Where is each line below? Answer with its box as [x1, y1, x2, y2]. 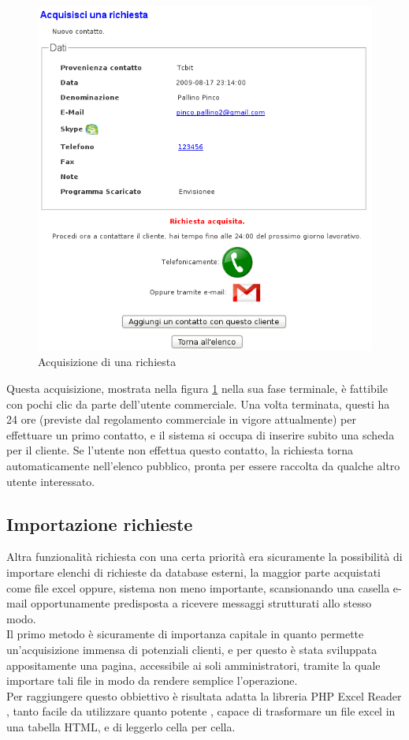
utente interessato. [6, 473, 95, 489]
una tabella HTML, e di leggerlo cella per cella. [6, 718, 236, 734]
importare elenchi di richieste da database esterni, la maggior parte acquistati [6, 563, 381, 580]
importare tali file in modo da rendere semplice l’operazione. [6, 672, 298, 689]
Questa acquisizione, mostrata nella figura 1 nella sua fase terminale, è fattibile [6, 380, 388, 396]
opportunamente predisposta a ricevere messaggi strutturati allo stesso [31, 595, 372, 611]
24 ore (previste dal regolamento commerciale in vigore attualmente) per [6, 411, 356, 428]
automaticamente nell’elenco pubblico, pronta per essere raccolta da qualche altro [6, 457, 400, 473]
